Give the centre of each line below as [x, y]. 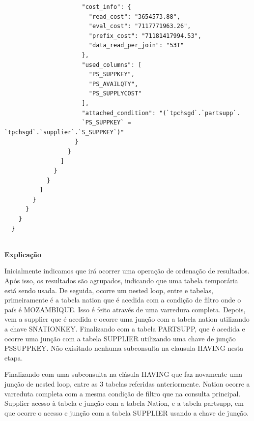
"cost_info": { [106, 7]
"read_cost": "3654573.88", [134, 16]
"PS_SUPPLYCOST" [115, 94]
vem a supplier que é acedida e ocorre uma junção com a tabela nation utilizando [127, 319]
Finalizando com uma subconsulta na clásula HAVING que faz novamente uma [124, 374]
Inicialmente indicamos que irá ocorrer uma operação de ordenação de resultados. [127, 271]
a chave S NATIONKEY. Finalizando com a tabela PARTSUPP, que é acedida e [125, 329]
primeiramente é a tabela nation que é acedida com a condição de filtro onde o [123, 300]
